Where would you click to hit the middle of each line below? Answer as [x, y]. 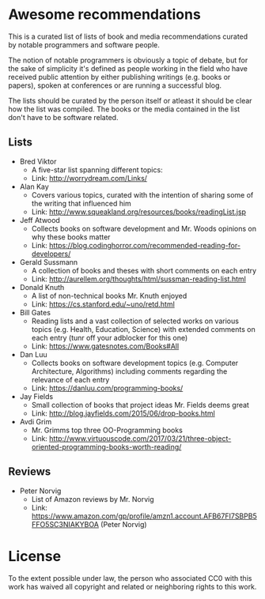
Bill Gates [35, 312]
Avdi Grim [36, 421]
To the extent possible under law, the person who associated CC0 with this [130, 578]
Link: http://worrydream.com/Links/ [89, 178]
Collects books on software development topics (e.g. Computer [135, 363]
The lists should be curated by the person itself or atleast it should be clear [130, 100]
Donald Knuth [42, 287]
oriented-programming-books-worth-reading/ [106, 446]
